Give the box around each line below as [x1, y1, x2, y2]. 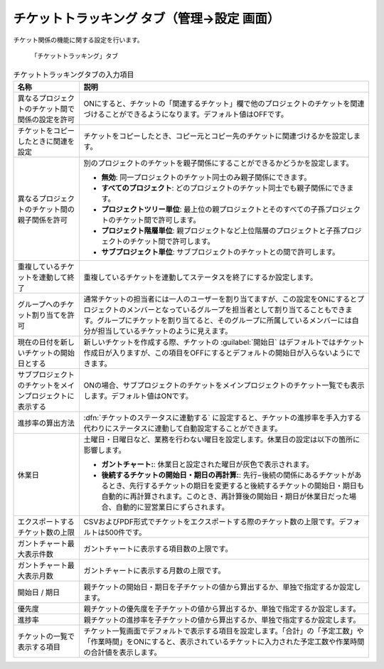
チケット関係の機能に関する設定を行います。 [13, 36, 144, 44]
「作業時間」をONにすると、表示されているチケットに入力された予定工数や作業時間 [83, 636, 365, 646]
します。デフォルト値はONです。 [83, 391, 193, 401]
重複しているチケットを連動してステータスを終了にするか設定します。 [83, 272, 318, 282]
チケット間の [31, 204, 75, 214]
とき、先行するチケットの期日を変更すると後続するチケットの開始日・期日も [108, 481, 365, 491]
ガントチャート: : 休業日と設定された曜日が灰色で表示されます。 [101, 459, 314, 469]
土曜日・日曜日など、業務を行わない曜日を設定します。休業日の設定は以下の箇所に [83, 434, 361, 444]
